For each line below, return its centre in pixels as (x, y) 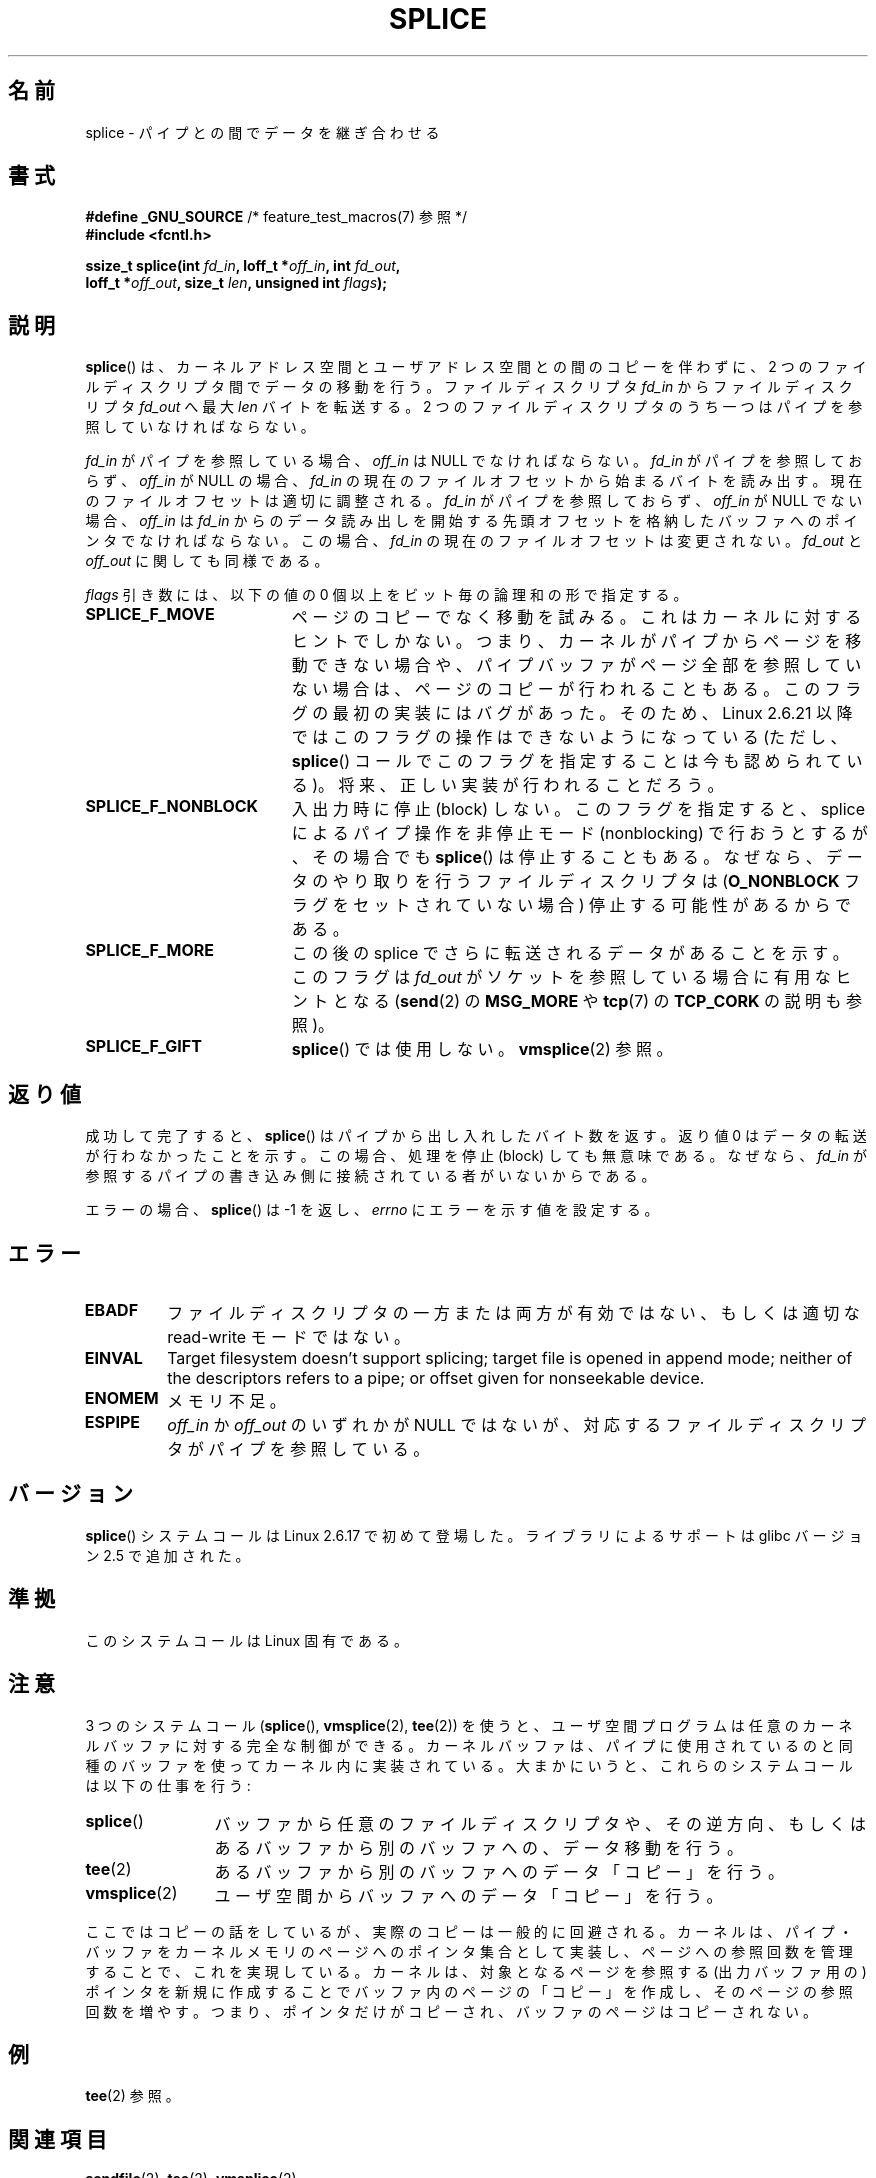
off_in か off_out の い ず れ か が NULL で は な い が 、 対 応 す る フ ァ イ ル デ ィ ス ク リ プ (516, 1424)
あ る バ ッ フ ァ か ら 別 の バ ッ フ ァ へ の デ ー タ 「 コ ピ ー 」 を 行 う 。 (499, 1871)
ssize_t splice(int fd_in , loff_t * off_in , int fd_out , (243, 266)
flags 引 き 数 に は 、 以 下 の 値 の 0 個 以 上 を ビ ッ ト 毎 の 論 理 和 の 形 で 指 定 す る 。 (386, 595)
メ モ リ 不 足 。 (226, 1400)
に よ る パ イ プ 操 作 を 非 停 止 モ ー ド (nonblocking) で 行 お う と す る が (579, 833)
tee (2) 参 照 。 (132, 2096)
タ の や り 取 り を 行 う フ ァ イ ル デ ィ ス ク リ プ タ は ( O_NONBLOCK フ (576, 881)
